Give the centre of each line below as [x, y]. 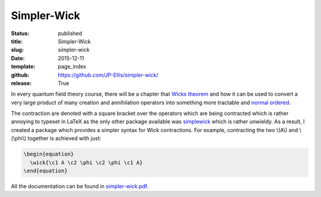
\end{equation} [45, 171]
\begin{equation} [49, 154]
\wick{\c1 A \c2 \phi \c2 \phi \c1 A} [86, 162]
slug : [17, 50]
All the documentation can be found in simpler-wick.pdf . [80, 186]
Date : [18, 58]
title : [17, 41]
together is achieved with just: [64, 138]
